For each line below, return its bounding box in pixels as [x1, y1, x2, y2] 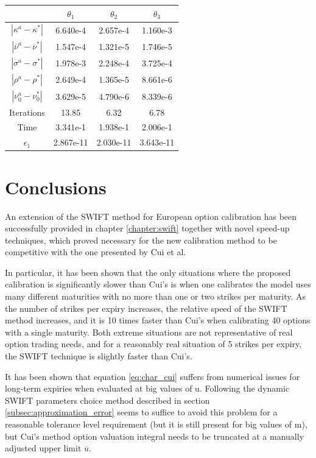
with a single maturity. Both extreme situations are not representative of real [5, 325, 293, 338]
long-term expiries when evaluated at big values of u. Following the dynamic [5, 382, 290, 395]
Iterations [9, 105, 45, 118]
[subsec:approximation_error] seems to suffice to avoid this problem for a [5, 406, 278, 418]
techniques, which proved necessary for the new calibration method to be [5, 233, 277, 246]
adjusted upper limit [5, 442, 82, 454]
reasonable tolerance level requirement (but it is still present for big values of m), [5, 418, 307, 430]
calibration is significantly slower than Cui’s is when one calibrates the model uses [5, 278, 311, 291]
